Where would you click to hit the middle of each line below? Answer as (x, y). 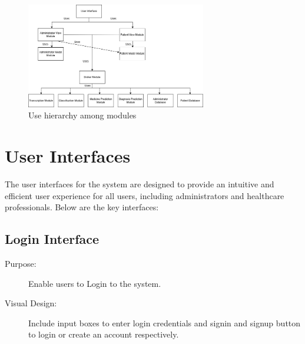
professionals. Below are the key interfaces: (82, 207)
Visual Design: (31, 303)
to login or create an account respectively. (104, 334)
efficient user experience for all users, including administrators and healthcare (145, 195)
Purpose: (21, 263)
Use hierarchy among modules (82, 115)
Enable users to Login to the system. (95, 283)
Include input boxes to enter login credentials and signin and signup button (165, 322)
